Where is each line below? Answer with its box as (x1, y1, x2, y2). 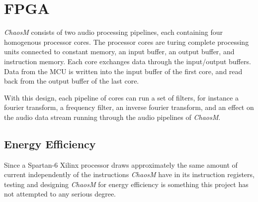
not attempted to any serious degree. (4, 189, 116, 199)
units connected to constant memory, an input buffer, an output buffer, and (4, 46, 235, 57)
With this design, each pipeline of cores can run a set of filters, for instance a (4, 92, 239, 102)
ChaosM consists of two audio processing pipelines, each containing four (4, 27, 223, 37)
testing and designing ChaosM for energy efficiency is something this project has (4, 179, 249, 189)
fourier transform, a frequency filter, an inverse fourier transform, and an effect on (4, 102, 254, 112)
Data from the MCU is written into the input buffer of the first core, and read (4, 66, 243, 76)
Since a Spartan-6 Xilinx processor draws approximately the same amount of (4, 159, 238, 170)
